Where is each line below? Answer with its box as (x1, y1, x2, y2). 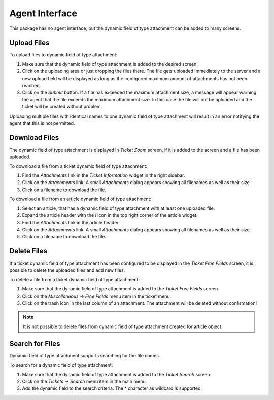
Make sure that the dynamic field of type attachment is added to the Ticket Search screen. (22, 371, 212, 377)
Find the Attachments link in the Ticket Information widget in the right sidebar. (22, 172, 185, 178)
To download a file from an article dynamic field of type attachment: (9, 196, 152, 202)
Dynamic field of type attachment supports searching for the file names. (9, 352, 160, 358)
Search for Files (9, 339, 60, 348)
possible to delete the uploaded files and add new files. (9, 267, 125, 273)
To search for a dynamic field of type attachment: (9, 362, 113, 368)
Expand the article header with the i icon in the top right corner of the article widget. (22, 212, 198, 218)
